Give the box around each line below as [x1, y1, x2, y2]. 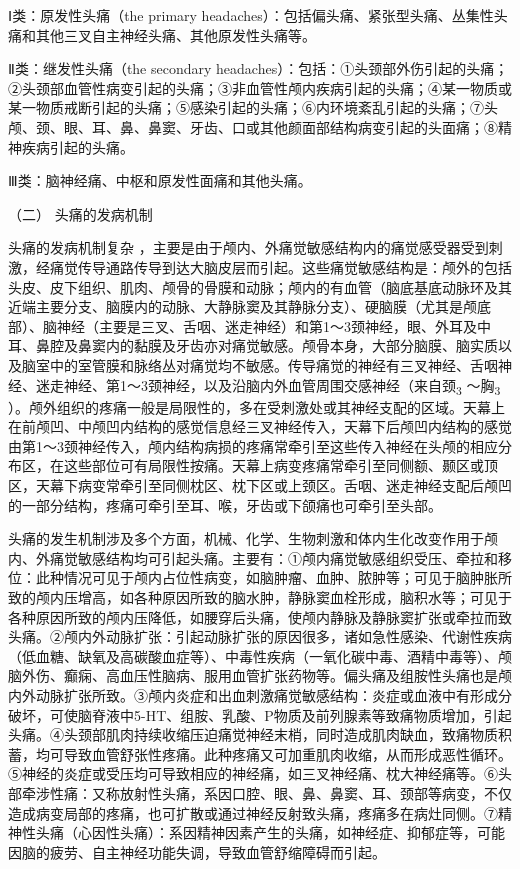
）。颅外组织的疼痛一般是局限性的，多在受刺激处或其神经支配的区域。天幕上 [8, 396, 505, 417]
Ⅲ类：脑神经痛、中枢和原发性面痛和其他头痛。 [8, 170, 312, 191]
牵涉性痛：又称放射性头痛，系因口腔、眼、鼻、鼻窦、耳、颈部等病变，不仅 [21, 782, 512, 803]
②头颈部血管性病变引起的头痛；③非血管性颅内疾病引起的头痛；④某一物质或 [8, 77, 512, 98]
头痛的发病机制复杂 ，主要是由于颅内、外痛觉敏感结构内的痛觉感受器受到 [8, 237, 489, 258]
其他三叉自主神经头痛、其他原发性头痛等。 [35, 24, 316, 45]
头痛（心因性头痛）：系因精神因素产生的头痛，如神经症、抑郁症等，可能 [35, 822, 505, 843]
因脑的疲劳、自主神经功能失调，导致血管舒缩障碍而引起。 [8, 841, 386, 862]
